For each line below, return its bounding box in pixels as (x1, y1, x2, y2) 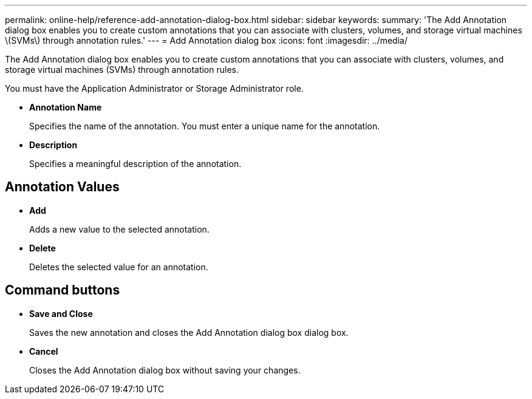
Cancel (29, 346, 58, 356)
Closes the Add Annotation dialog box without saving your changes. (29, 364, 301, 375)
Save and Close (29, 308, 93, 319)
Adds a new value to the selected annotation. (29, 223, 210, 234)
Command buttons (5, 282, 120, 298)
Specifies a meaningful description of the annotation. (29, 159, 242, 169)
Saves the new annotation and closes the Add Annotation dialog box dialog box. (29, 327, 349, 338)
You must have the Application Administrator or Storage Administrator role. (5, 83, 304, 94)
